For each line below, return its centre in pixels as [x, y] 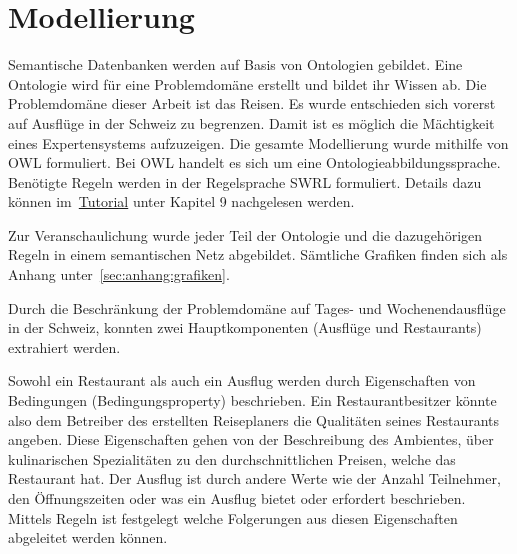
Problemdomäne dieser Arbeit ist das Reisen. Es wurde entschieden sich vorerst [252, 103]
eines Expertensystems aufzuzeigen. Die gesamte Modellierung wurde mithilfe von [258, 142]
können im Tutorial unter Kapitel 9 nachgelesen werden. [181, 201]
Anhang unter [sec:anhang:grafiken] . [119, 274]
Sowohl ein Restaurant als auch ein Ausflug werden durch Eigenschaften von [242, 380]
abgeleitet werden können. [88, 537]
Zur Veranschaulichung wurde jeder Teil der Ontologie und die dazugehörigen [245, 234]
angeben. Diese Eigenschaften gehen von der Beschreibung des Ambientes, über [251, 439]
